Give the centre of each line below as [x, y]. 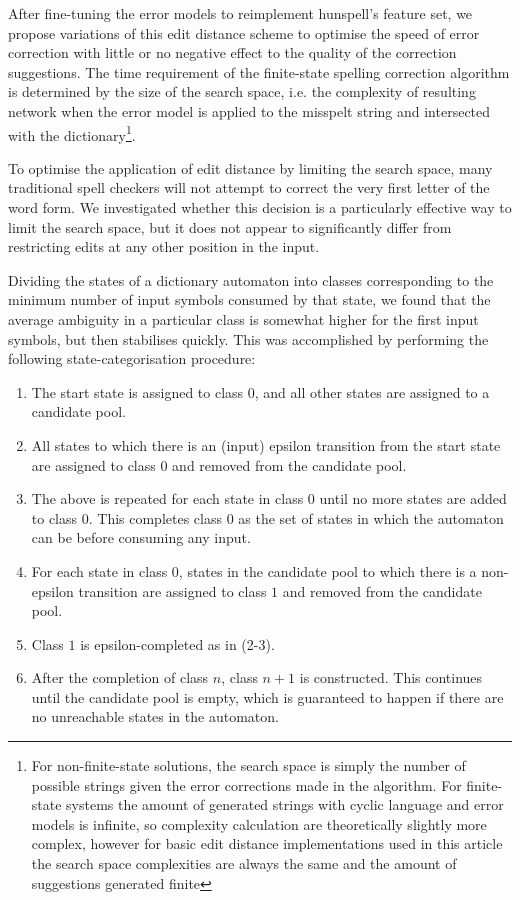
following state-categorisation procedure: [132, 358]
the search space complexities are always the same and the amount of [244, 863]
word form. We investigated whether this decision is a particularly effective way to [260, 207]
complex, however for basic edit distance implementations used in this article [267, 843]
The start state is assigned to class [137, 391]
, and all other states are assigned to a [372, 391]
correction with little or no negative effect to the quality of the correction [232, 52]
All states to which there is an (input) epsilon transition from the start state [266, 444]
